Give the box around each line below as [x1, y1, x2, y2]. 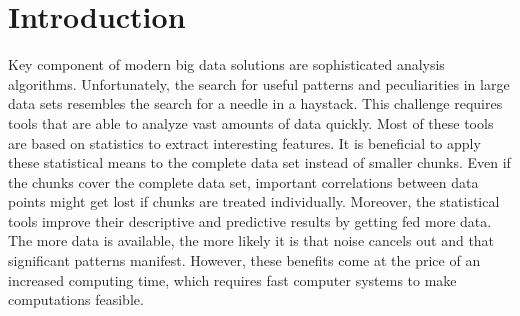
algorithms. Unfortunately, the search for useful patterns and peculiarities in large [8, 73, 510, 94]
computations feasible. [8, 289, 144, 310]
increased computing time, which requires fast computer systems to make [8, 269, 457, 290]
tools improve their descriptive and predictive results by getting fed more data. [8, 210, 492, 231]
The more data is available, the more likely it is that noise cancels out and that [8, 230, 495, 251]
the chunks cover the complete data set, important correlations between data [8, 171, 479, 192]
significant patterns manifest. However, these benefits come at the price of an [8, 250, 481, 271]
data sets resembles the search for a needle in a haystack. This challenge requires [8, 93, 503, 114]
